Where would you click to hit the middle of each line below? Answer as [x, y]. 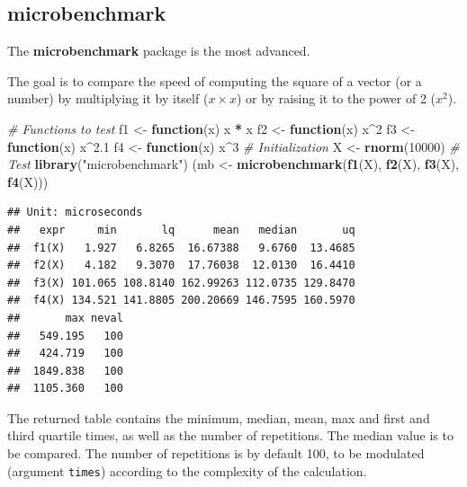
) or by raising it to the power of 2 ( [336, 98]
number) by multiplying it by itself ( [108, 98]
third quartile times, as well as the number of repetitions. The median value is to [230, 435]
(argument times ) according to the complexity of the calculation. [187, 470]
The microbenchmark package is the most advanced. [159, 51]
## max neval [65, 318]
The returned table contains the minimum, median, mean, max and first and [219, 417]
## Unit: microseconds [75, 213]
